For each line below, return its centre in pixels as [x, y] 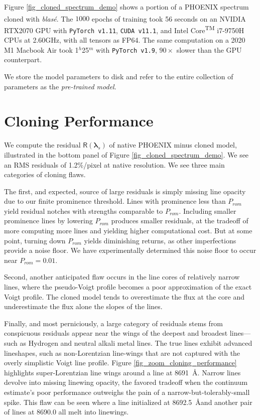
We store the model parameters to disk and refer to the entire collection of [119, 76]
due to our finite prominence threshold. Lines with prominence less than [115, 201]
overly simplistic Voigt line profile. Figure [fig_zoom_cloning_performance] [120, 363]
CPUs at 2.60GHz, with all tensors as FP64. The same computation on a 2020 [125, 40]
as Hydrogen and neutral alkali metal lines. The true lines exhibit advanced [136, 343]
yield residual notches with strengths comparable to [84, 211]
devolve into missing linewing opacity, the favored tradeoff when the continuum [126, 382]
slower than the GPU [209, 49]
